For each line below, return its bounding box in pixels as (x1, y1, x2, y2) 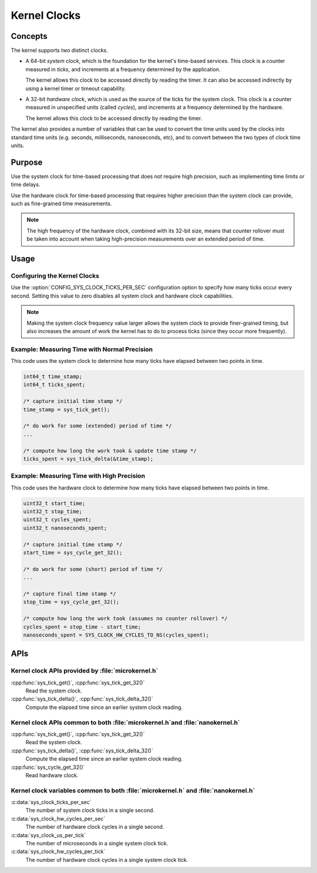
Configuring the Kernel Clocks (11, 272, 100, 279)
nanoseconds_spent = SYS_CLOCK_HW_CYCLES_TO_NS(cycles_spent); (23, 631, 210, 638)
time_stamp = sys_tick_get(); (23, 406, 110, 413)
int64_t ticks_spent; (23, 381, 86, 388)
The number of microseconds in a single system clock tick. (25, 840, 168, 847)
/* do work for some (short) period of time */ (23, 565, 163, 572)
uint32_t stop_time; (23, 508, 82, 515)
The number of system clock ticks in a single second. (25, 807, 155, 814)
